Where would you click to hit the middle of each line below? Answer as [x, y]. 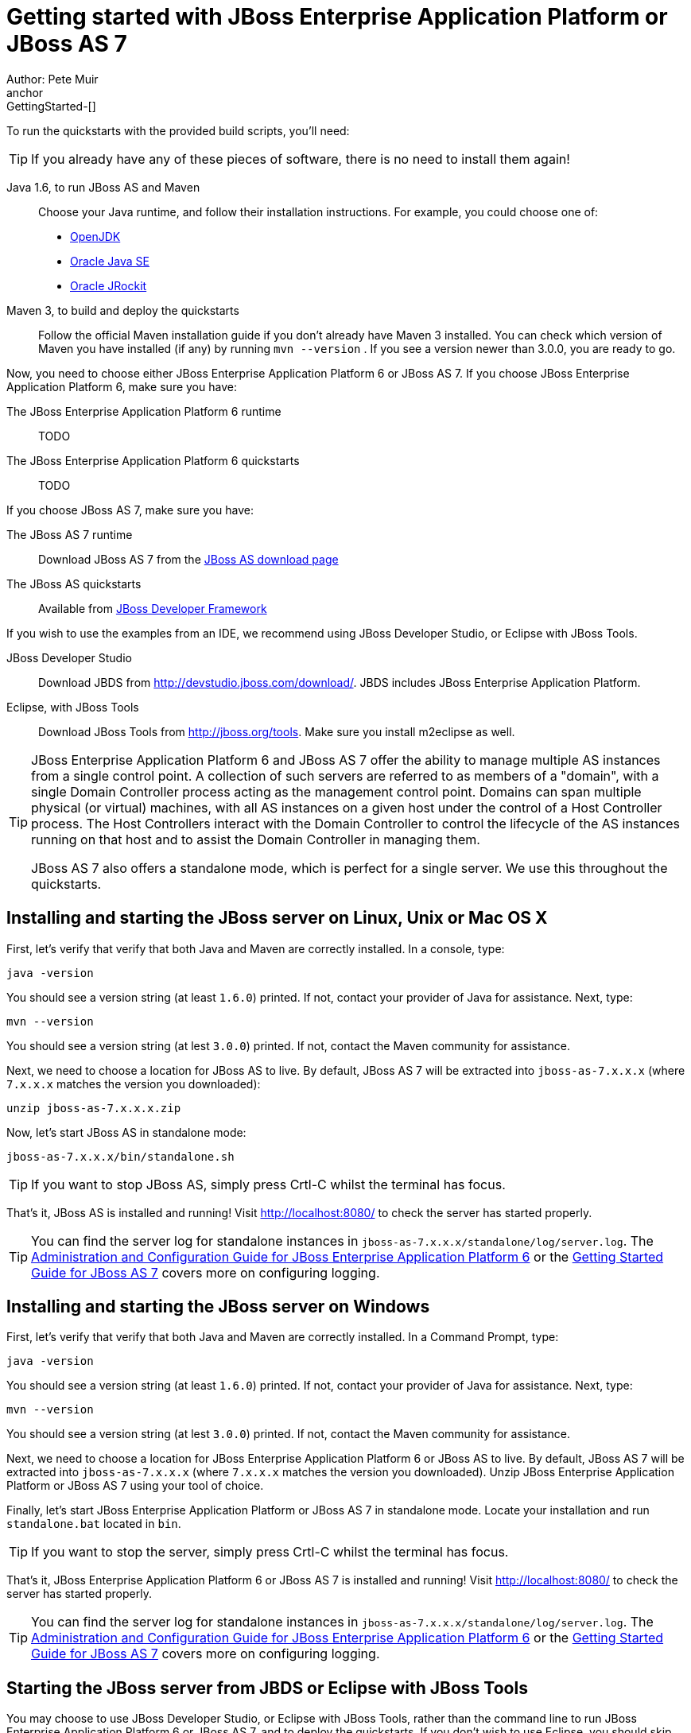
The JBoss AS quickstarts [74, 583]
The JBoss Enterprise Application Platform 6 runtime [144, 411]
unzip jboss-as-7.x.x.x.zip [94, 1108]
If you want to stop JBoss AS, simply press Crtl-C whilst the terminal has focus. [268, 1184]
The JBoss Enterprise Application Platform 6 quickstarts [153, 460]
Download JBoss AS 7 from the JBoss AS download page [188, 559]
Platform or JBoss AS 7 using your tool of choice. [135, 1486]
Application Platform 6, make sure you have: [122, 386]
